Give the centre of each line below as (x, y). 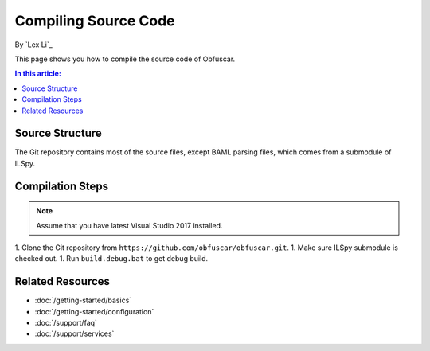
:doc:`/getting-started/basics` (83, 300)
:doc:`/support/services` (74, 333)
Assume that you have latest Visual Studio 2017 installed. (129, 225)
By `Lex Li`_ (34, 45)
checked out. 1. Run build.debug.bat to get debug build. (111, 259)
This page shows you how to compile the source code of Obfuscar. (125, 59)
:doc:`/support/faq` (66, 323)
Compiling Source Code (95, 21)
